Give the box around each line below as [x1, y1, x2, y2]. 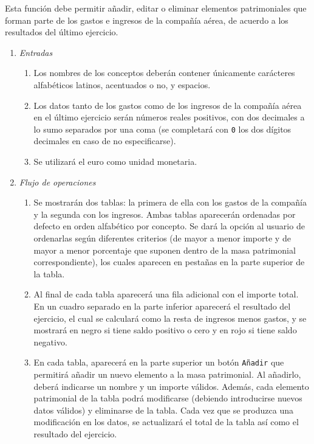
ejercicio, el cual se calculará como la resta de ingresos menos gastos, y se [33, 311, 307, 324]
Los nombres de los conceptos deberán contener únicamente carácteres [33, 66, 295, 79]
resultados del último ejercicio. [5, 26, 118, 38]
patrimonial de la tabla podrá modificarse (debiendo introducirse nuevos [33, 392, 302, 404]
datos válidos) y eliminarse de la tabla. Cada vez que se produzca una [33, 403, 293, 416]
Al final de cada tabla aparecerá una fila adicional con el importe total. [33, 288, 299, 300]
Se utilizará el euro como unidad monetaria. [33, 155, 197, 167]
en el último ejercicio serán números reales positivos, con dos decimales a [33, 111, 305, 123]
